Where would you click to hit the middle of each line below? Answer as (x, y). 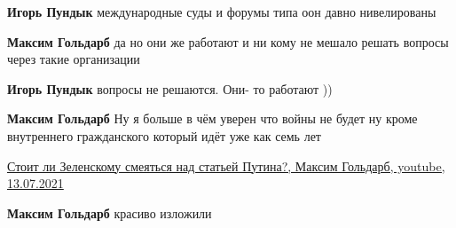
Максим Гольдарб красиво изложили (110, 212)
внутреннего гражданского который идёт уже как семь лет (164, 135)
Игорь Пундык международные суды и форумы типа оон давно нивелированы (222, 12)
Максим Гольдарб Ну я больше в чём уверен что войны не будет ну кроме (212, 118)
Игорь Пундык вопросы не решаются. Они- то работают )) (170, 88)
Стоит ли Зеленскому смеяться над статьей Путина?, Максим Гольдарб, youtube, (226, 165)
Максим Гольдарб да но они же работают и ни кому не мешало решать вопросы (228, 41)
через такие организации (74, 59)
